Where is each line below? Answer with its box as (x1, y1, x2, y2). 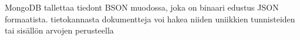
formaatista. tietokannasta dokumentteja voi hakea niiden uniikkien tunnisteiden (5, 12, 295, 25)
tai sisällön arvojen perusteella (5, 24, 114, 36)
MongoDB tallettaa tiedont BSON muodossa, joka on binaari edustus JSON (5, 1, 279, 13)
